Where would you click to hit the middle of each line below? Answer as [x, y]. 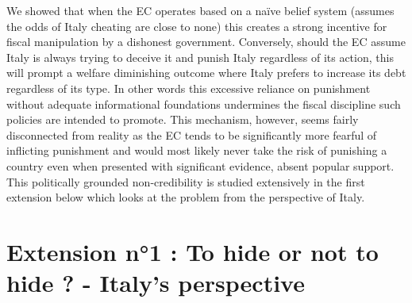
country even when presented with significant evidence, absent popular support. [200, 165]
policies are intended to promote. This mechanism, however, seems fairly [183, 119]
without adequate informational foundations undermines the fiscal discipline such [204, 104]
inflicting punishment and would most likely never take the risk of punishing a [197, 150]
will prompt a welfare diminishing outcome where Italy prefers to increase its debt [206, 73]
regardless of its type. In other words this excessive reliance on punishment [189, 88]
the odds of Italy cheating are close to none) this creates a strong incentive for [197, 26]
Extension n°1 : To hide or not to [193, 251]
